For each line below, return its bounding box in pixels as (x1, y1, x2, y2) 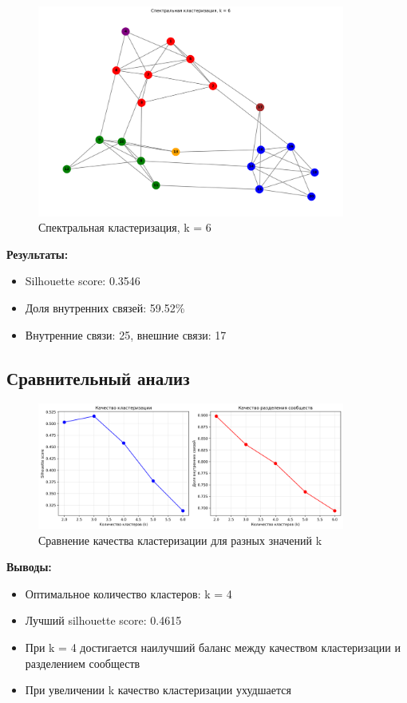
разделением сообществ (25, 654, 140, 671)
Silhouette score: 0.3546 (25, 272, 140, 289)
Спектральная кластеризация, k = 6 (38, 219, 211, 236)
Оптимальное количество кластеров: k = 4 (25, 585, 232, 602)
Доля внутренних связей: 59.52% (25, 300, 185, 316)
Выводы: (6, 558, 52, 575)
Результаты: (6, 245, 69, 262)
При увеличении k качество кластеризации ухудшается (25, 681, 291, 698)
